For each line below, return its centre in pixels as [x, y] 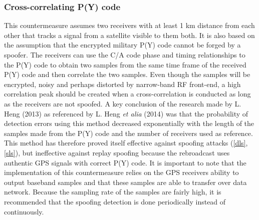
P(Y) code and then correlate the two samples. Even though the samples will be [127, 74]
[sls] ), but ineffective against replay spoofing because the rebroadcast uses [117, 152]
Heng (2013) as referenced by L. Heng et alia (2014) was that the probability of [126, 113]
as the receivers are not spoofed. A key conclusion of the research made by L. [123, 103]
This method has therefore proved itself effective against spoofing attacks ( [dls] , [126, 143]
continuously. [24, 211]
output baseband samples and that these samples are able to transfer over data [125, 182]
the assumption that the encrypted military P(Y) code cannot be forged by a [122, 45]
